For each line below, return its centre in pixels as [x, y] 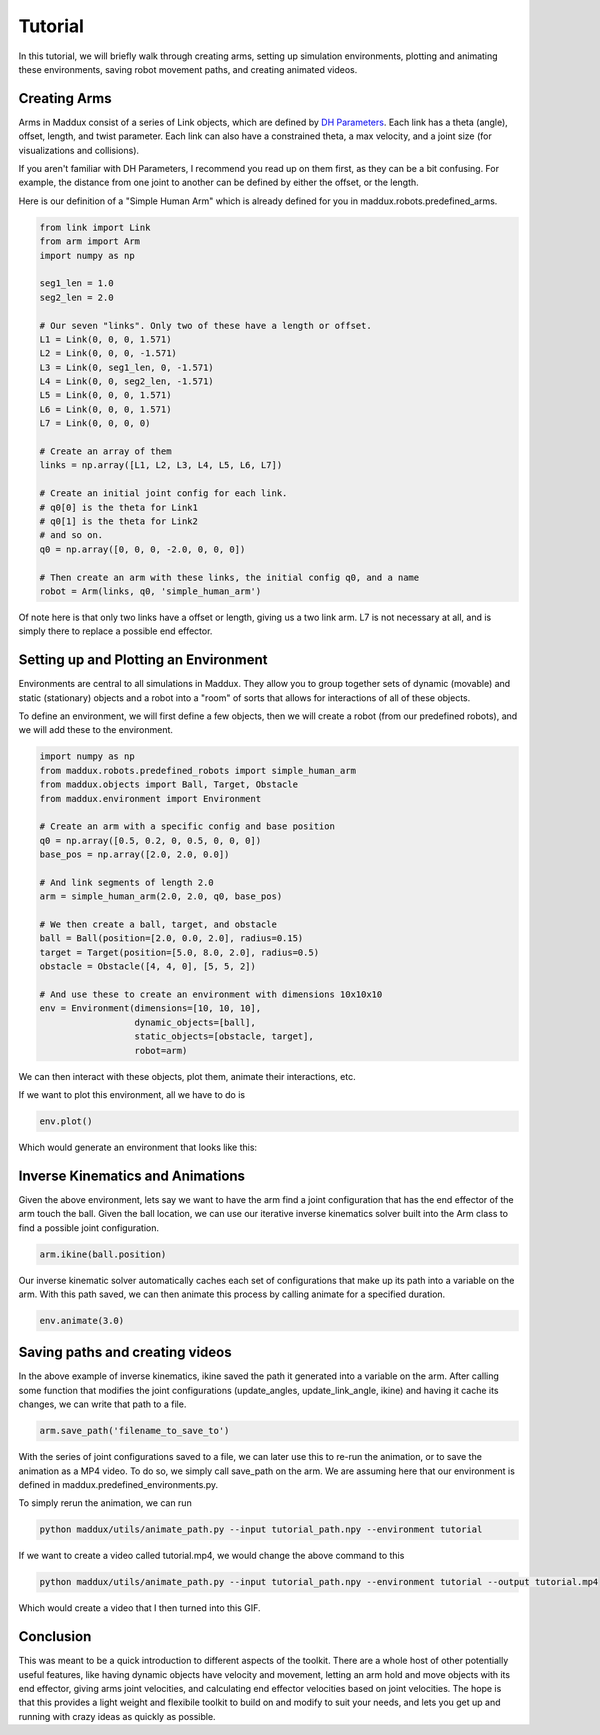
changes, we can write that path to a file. [102, 1404]
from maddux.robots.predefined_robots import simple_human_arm [198, 770]
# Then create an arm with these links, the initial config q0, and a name [229, 577]
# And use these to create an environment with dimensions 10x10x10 [211, 994]
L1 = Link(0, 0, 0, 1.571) [105, 339]
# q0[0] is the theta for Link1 [119, 507]
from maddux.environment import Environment [150, 798]
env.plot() [66, 1121]
